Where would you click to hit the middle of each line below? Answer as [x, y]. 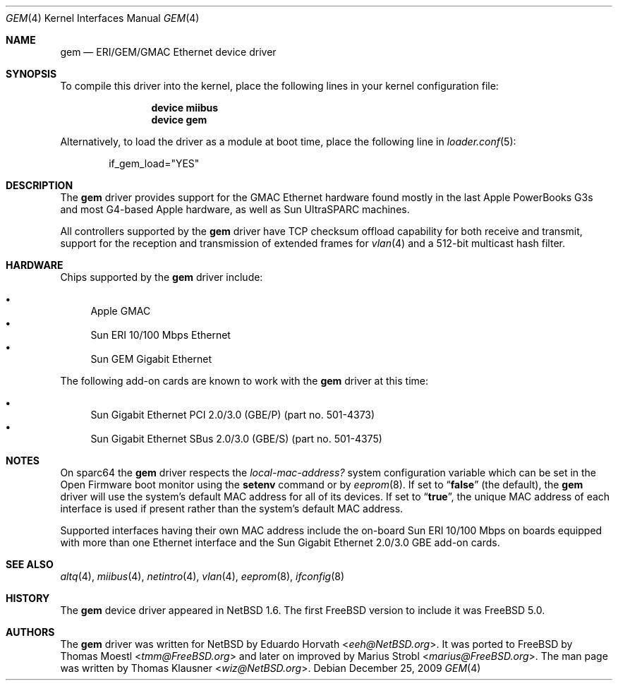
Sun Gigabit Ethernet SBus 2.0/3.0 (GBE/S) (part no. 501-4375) [236, 439]
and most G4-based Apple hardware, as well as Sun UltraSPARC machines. [235, 209]
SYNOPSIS [31, 74]
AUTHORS [30, 632]
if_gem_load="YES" [154, 163]
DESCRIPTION [40, 185]
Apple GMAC [121, 311]
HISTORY [28, 598]
